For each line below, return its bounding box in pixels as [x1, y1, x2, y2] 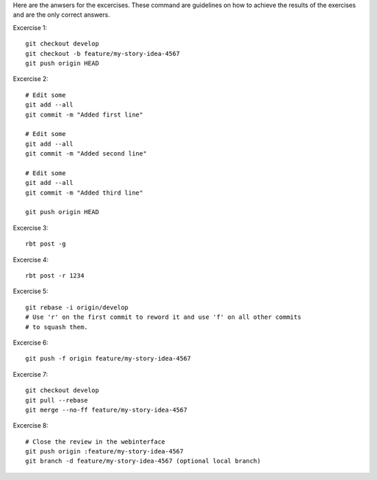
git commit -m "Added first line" [25, 110, 143, 119]
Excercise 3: [13, 223, 49, 232]
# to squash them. [25, 323, 89, 331]
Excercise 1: [13, 23, 47, 31]
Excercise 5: [13, 287, 49, 296]
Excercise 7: [13, 370, 48, 378]
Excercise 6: [13, 338, 49, 347]
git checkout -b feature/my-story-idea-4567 [25, 50, 181, 57]
